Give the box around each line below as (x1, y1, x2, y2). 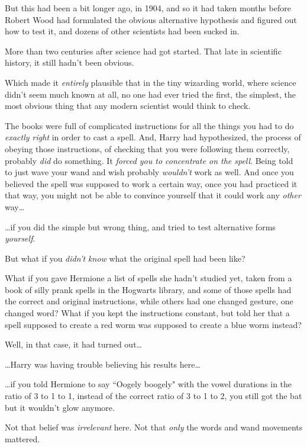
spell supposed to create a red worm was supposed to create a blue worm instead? (5, 318, 302, 330)
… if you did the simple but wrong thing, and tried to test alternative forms (5, 220, 276, 233)
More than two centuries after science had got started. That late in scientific (5, 44, 282, 57)
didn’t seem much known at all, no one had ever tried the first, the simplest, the (5, 88, 296, 100)
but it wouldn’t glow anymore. (5, 401, 115, 413)
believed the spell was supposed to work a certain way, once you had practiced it (5, 177, 298, 189)
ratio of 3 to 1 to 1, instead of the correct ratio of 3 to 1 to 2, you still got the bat (5, 390, 302, 402)
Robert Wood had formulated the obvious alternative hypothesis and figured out (5, 13, 297, 25)
